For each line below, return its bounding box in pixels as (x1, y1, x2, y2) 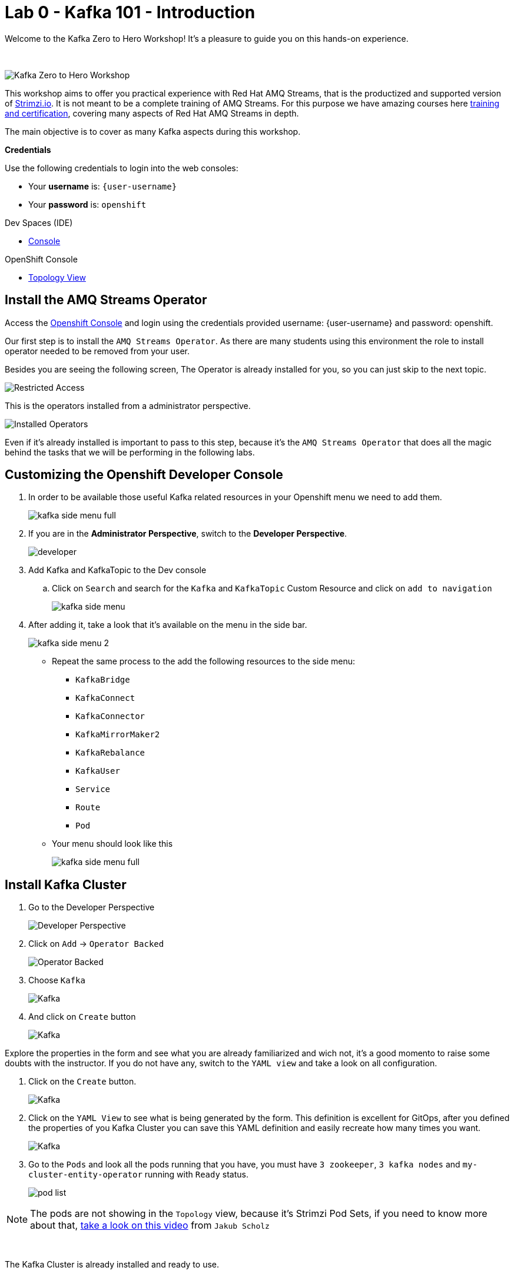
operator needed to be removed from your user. (5, 345, 190, 356)
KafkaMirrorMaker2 (75, 730, 160, 740)
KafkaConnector (75, 711, 145, 721)
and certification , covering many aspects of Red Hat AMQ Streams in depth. (5, 108, 299, 118)
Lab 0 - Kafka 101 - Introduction (5, 2, 256, 22)
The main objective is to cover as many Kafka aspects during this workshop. (5, 126, 301, 137)
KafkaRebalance (75, 748, 145, 758)
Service (75, 784, 111, 794)
